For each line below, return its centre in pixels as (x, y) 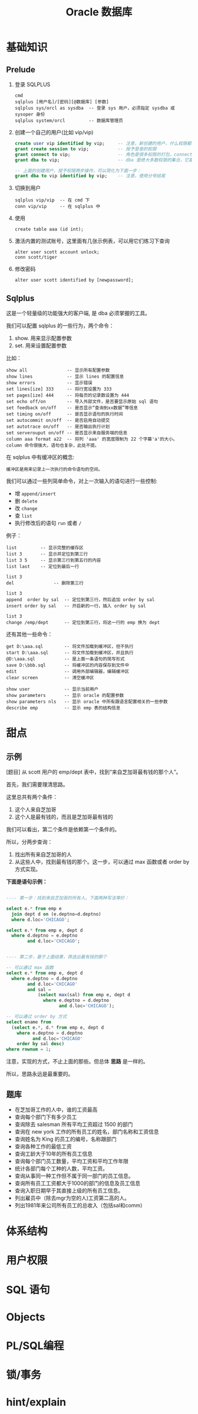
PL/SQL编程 (35, 1345)
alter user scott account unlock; (57, 252)
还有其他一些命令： (29, 635)
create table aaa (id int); (49, 229)
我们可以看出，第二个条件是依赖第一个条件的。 (63, 830)
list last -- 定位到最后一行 (43, 567)
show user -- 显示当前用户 (52, 689)
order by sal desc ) (41, 1044)
